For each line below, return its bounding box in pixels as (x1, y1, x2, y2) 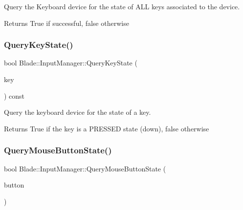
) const (4, 90, 25, 101)
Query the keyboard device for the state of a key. (4, 107, 151, 117)
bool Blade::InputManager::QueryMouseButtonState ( (4, 163, 166, 173)
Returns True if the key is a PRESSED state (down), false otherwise (4, 123, 209, 133)
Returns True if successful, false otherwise (4, 18, 129, 28)
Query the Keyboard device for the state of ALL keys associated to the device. (4, 1, 240, 11)
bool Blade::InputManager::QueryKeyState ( (4, 58, 137, 68)
